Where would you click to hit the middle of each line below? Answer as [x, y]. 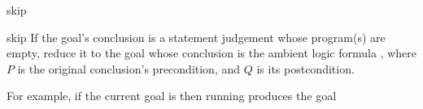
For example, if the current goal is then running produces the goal [172, 96]
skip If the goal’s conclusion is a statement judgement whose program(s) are [196, 37]
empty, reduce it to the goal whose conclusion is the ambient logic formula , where [211, 53]
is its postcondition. [305, 68]
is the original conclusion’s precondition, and [129, 68]
